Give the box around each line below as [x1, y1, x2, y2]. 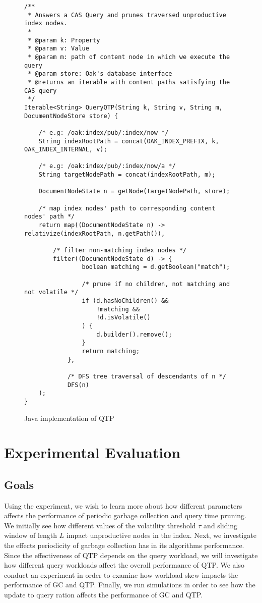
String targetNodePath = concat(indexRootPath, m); [38, 171, 216, 179]
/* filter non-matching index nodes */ [53, 247, 187, 254]
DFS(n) [67, 381, 89, 389]
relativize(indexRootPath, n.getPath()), [24, 230, 165, 237]
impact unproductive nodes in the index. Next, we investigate [66, 530, 256, 540]
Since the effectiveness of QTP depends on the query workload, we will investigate [4, 550, 258, 560]
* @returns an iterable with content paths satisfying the [28, 78, 230, 86]
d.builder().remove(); [96, 331, 172, 338]
